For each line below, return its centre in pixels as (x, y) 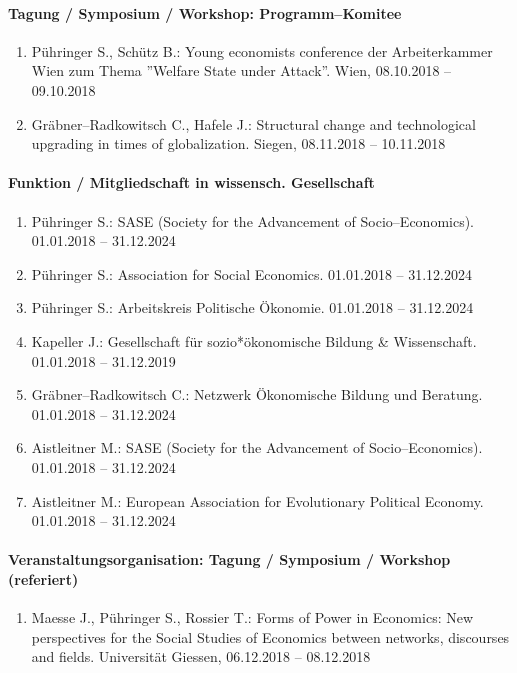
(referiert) (43, 578)
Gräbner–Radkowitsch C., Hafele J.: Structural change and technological (253, 123)
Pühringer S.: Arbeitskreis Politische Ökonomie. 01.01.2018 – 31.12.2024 (252, 307)
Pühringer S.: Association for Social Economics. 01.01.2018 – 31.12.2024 (252, 273)
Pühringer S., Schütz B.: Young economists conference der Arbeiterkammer (262, 50)
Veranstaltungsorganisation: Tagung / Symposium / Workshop (229, 559)
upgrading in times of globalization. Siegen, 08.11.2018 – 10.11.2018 (238, 143)
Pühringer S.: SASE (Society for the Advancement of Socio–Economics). (252, 220)
